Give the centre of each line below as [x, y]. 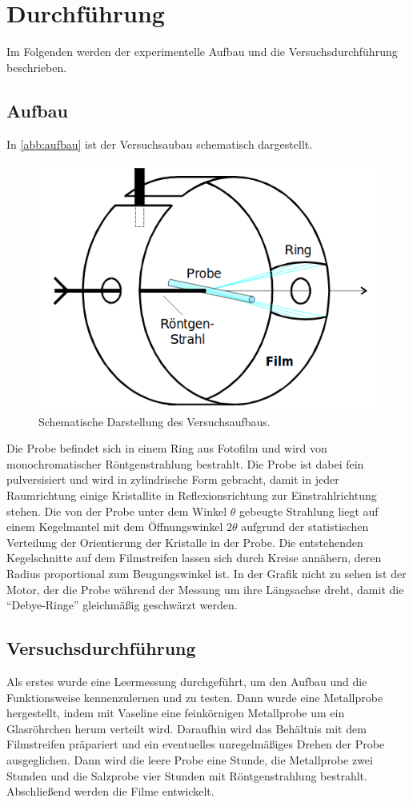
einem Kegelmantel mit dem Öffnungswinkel [115, 527]
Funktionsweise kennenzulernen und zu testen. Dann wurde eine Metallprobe [195, 697]
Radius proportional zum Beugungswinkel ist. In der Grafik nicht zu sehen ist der [206, 574]
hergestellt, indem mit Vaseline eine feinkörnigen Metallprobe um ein [176, 713]
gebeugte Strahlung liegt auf [309, 511]
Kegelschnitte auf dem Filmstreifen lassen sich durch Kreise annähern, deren [194, 558]
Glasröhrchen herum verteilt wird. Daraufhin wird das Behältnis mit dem [186, 728]
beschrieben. [37, 67]
